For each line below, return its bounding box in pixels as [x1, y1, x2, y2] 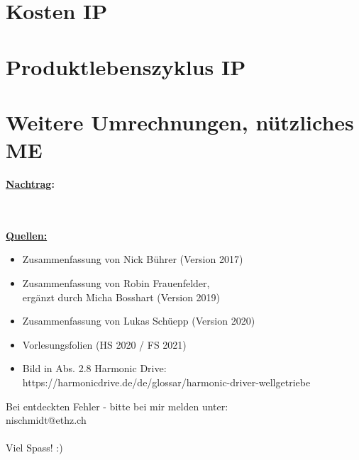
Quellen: [6, 228, 48, 242]
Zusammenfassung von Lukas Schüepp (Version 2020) [22, 313, 255, 328]
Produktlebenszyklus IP [6, 52, 246, 81]
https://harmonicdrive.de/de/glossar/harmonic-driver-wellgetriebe [22, 375, 311, 389]
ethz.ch [55, 413, 87, 427]
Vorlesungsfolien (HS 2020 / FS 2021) [22, 337, 187, 352]
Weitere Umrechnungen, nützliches [6, 107, 354, 136]
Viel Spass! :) [6, 440, 63, 455]
